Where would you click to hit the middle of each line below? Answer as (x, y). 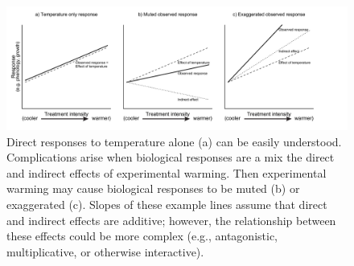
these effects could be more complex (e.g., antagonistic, (142, 236)
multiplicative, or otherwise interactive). (105, 251)
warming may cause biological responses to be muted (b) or (153, 188)
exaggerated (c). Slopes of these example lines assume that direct (167, 204)
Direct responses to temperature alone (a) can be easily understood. (174, 141)
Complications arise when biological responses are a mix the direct (171, 157)
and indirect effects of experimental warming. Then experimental (167, 172)
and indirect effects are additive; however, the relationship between (171, 220)
